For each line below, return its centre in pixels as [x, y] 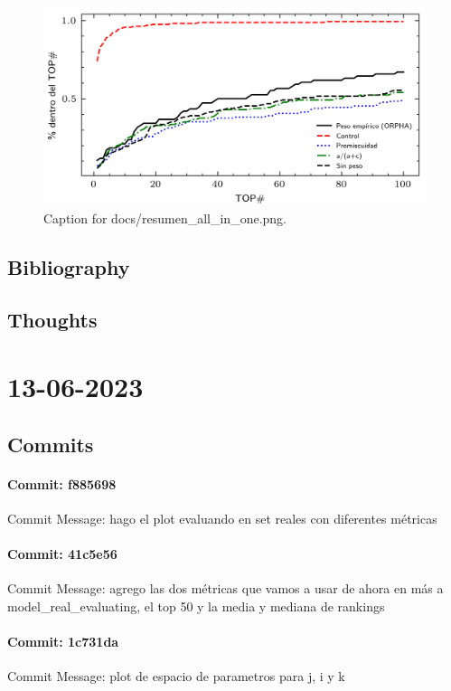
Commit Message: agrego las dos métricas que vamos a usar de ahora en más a [225, 588]
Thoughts [52, 320]
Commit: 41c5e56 [62, 553]
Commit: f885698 [62, 483]
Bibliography [69, 266]
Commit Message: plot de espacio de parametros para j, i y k [176, 676]
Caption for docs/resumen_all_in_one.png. [165, 218]
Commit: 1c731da [63, 641]
